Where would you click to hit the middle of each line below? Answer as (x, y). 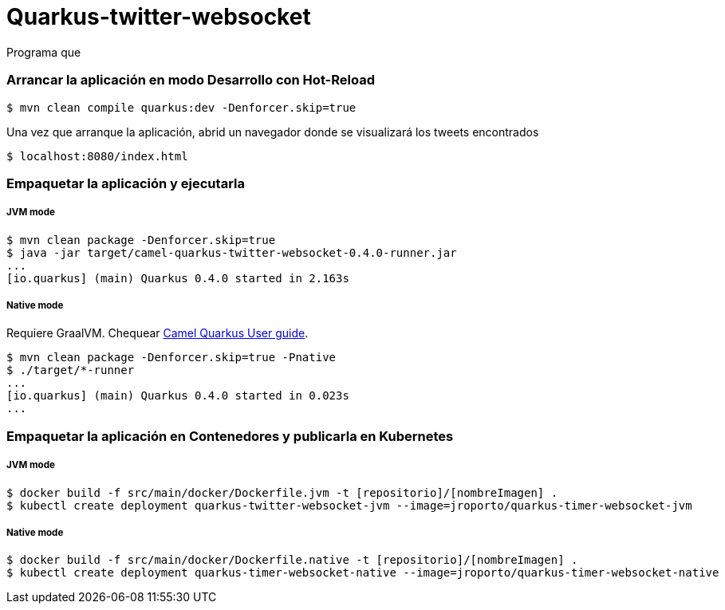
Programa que (44, 52)
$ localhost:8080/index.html (97, 156)
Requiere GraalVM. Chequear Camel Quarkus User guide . (158, 333)
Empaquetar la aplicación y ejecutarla (126, 183)
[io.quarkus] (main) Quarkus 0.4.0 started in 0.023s (178, 396)
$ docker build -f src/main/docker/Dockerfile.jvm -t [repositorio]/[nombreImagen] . (282, 492)
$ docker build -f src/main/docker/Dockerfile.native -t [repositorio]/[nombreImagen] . (292, 560)
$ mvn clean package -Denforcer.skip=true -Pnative (171, 358)
